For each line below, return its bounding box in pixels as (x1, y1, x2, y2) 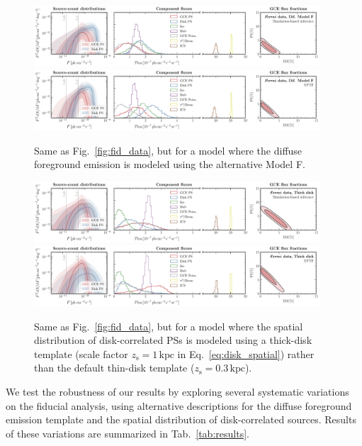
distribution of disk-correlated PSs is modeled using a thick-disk (34, 333, 312, 347)
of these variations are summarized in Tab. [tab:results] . (6, 425, 249, 440)
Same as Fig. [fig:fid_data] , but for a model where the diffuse (34, 143, 302, 157)
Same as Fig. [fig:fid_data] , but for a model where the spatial (34, 318, 303, 333)
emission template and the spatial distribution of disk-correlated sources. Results (6, 412, 356, 427)
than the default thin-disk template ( (34, 360, 195, 375)
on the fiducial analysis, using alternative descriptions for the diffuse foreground (6, 398, 352, 413)
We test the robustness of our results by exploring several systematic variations (6, 384, 349, 398)
